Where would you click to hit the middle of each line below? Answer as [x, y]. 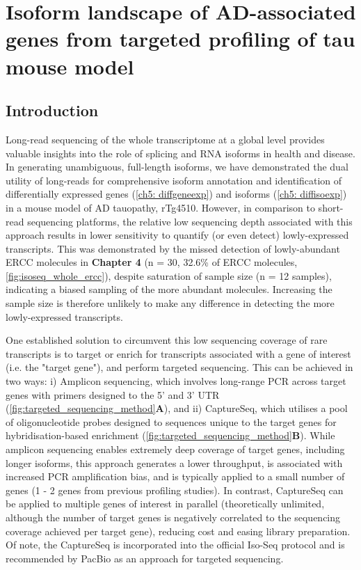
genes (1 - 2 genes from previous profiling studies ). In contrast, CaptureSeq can [175, 490]
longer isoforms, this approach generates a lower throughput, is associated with [174, 462]
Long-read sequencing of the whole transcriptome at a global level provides [165, 139]
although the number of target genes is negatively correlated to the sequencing [173, 517]
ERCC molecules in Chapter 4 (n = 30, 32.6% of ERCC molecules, [152, 262]
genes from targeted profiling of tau [180, 39]
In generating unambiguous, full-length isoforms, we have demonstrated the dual [177, 167]
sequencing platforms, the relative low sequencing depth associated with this [190, 221]
